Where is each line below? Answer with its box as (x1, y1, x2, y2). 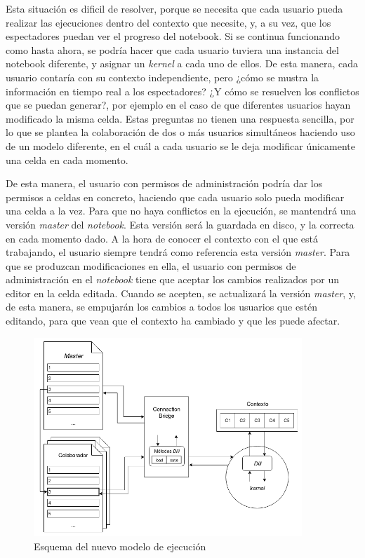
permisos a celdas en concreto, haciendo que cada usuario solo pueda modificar (6, 189, 345, 204)
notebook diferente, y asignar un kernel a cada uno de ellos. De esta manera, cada (6, 56, 358, 71)
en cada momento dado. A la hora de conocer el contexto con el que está (6, 231, 318, 245)
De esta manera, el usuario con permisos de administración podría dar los (6, 176, 323, 191)
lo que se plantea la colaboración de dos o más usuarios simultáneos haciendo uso (6, 125, 355, 139)
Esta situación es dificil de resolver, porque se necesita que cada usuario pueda (6, 1, 343, 15)
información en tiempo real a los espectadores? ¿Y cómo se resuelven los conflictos (6, 83, 359, 98)
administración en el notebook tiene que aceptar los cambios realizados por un (6, 272, 340, 287)
